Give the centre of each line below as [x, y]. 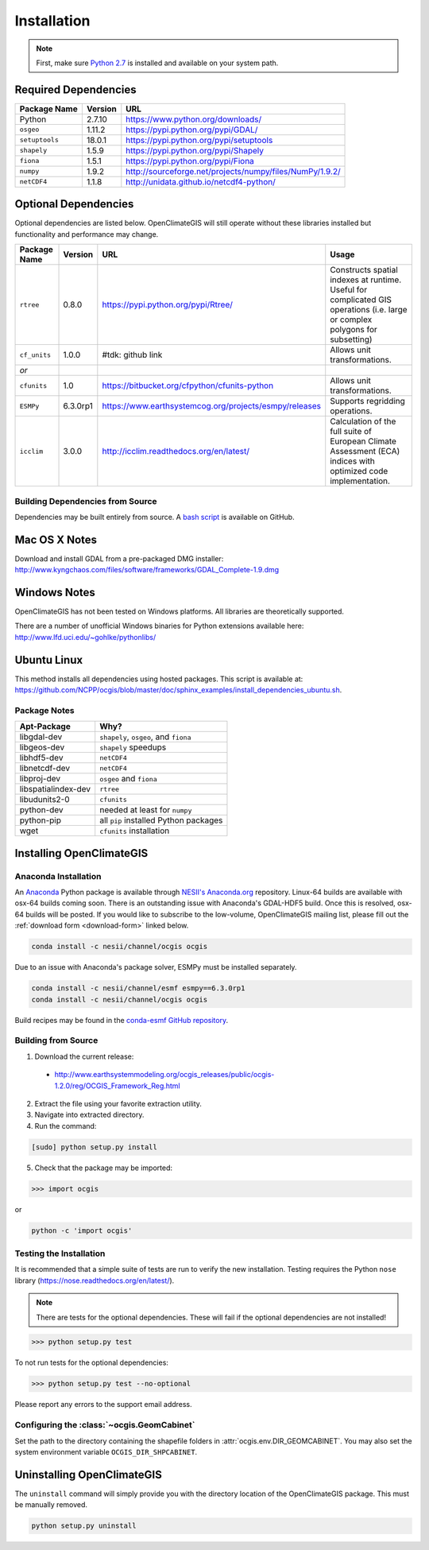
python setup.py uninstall [84, 1526]
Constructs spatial [364, 270]
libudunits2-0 [45, 800]
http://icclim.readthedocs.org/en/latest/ [176, 451]
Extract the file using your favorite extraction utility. [118, 1103]
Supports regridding [367, 401]
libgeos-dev [42, 747]
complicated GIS [361, 300]
